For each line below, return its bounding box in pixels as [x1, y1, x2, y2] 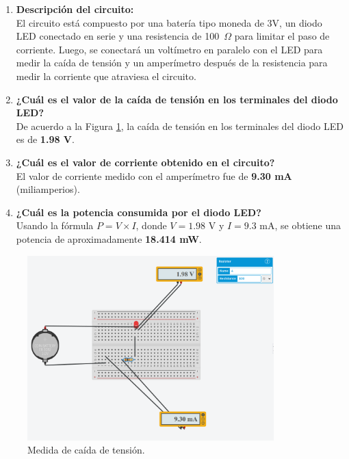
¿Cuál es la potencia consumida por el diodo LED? [16, 205, 261, 219]
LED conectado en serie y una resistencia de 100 [16, 29, 220, 43]
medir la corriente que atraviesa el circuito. [16, 68, 196, 83]
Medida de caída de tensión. [27, 443, 145, 457]
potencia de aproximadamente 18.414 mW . [16, 231, 202, 246]
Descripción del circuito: [16, 2, 134, 16]
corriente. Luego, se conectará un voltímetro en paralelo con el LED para [16, 42, 323, 56]
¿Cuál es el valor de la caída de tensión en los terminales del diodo [16, 92, 338, 106]
